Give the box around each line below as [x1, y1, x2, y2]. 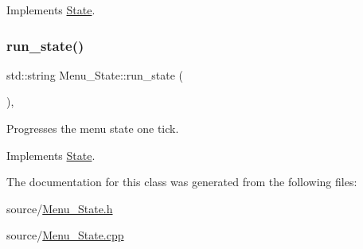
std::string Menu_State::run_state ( [6, 66, 184, 83]
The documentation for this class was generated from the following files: [6, 173, 357, 190]
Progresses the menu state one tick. [6, 120, 179, 136]
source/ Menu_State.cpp [6, 227, 124, 243]
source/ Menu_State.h [6, 200, 113, 216]
